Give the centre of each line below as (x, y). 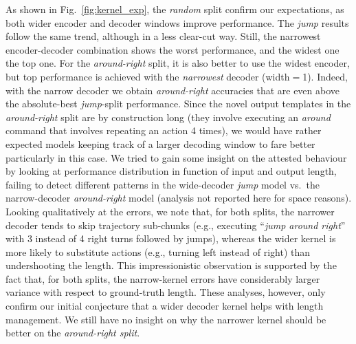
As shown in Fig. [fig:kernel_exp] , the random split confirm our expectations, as (175, 9)
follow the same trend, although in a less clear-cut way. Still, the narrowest (163, 36)
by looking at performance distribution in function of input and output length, (171, 171)
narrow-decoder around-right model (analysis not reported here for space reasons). (179, 198)
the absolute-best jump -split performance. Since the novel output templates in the (178, 104)
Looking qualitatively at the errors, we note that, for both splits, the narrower (170, 211)
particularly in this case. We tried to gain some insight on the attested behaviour (176, 157)
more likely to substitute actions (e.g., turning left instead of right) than (158, 251)
